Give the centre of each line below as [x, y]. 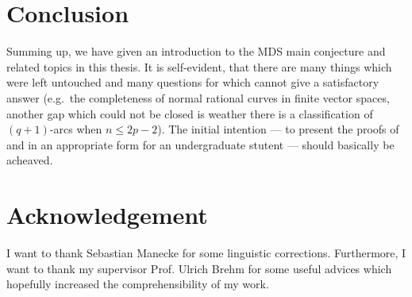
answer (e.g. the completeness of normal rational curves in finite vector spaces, [198, 97]
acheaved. [30, 160]
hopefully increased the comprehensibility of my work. [138, 284]
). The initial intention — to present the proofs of [278, 129]
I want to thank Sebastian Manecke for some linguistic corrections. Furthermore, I [206, 253]
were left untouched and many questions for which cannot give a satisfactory [193, 82]
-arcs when [76, 129]
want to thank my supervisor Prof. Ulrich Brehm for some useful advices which [199, 268]
